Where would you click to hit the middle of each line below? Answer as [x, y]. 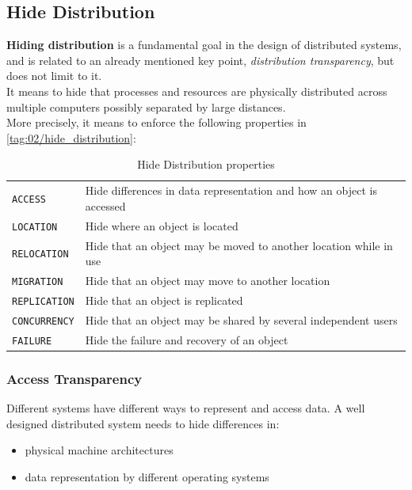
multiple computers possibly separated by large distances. [146, 106]
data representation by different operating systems [147, 476]
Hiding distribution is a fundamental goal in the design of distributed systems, [204, 45]
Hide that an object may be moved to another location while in [239, 245]
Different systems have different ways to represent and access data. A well [186, 408]
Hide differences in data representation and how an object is [231, 190]
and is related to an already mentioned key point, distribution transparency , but [200, 60]
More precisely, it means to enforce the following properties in [156, 122]
